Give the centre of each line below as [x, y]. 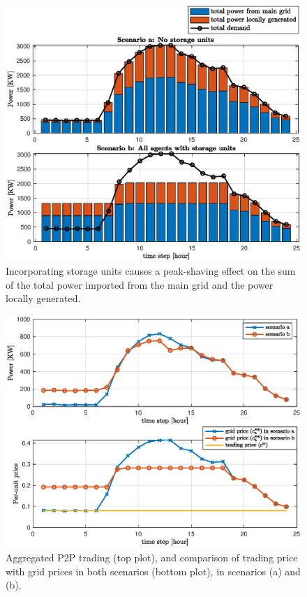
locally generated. [43, 298]
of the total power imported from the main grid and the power [140, 284]
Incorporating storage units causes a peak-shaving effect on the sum [151, 271]
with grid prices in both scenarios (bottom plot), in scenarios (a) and [153, 571]
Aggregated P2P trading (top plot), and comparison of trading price [152, 558]
